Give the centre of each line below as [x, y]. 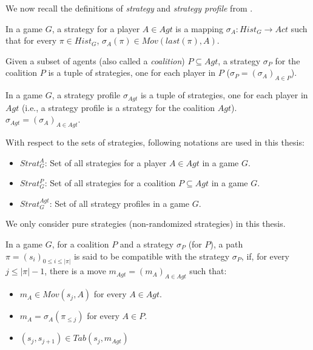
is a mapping [200, 28]
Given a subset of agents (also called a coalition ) [95, 60]
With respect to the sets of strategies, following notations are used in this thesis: [155, 142]
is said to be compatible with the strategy [152, 256]
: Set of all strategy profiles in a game [119, 203]
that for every [31, 40]
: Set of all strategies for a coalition [110, 183]
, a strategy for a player [96, 28]
